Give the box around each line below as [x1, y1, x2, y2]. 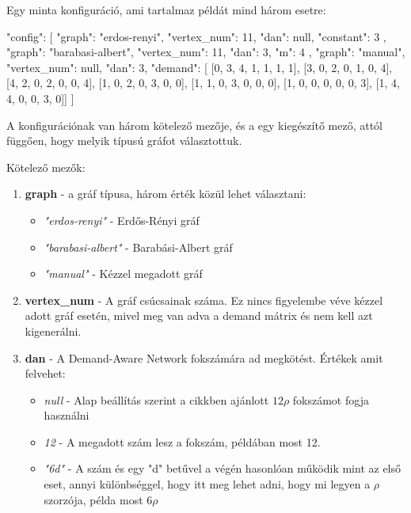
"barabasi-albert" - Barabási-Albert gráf [44, 238, 233, 255]
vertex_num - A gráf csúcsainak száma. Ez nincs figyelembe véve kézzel [25, 291, 383, 308]
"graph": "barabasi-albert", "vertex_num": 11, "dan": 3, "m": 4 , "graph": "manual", [6, 44, 405, 60]
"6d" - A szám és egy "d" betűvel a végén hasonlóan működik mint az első [44, 460, 401, 477]
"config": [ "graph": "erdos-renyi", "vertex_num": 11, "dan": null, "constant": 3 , [6, 28, 386, 44]
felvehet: [25, 365, 66, 382]
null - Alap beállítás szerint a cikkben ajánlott [44, 391, 269, 408]
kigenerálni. [25, 322, 82, 339]
